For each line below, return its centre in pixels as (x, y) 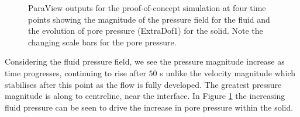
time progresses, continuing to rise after (75, 72)
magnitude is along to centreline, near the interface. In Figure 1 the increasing (145, 96)
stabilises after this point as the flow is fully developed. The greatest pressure (143, 84)
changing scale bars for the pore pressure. (102, 42)
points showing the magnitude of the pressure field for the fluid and (149, 19)
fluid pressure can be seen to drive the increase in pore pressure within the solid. (149, 107)
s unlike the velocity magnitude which (228, 72)
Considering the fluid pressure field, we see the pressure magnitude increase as (145, 61)
